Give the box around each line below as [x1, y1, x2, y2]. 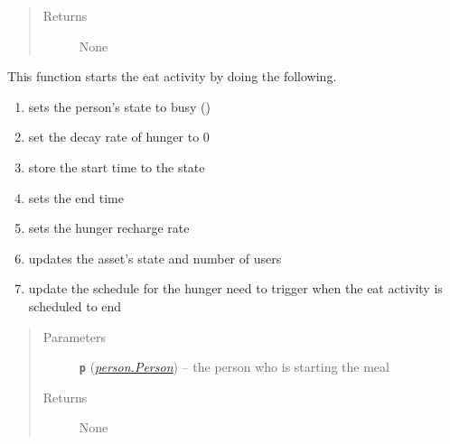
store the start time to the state [28, 157, 205, 176]
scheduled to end [28, 296, 122, 315]
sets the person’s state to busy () [28, 97, 211, 116]
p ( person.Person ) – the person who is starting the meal [79, 357, 389, 376]
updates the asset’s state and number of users [28, 248, 282, 267]
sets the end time [28, 188, 124, 207]
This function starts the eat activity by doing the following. [7, 67, 337, 86]
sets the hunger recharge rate [28, 218, 190, 237]
